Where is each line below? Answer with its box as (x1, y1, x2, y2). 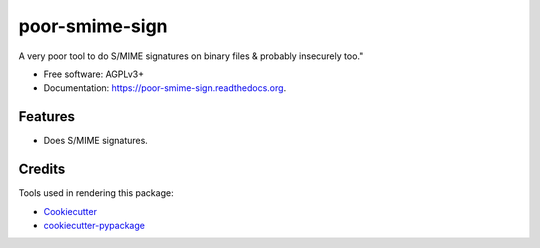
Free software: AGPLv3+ (43, 68, 145, 80)
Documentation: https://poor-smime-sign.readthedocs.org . (43, 82, 287, 94)
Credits (18, 161, 66, 178)
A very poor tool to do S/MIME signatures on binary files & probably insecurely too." (18, 50, 364, 62)
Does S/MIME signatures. (43, 135, 149, 147)
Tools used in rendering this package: (18, 187, 174, 199)
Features (18, 108, 75, 125)
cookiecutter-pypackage (43, 219, 145, 231)
